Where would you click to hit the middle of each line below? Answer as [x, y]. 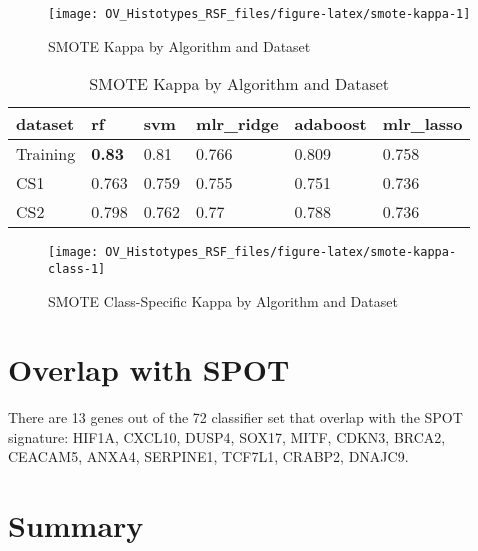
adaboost [330, 124]
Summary [76, 525]
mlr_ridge [237, 124]
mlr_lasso [422, 124]
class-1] [77, 268]
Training [46, 154]
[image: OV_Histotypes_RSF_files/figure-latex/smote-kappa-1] [259, 14]
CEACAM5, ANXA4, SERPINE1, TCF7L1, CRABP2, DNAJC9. [208, 456]
